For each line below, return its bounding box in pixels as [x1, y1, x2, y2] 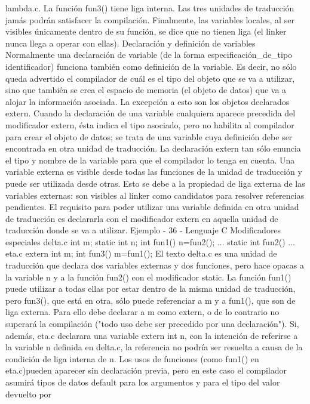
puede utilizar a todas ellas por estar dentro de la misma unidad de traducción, [5, 282, 296, 295]
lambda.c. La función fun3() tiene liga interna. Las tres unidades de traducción [5, 2, 294, 14]
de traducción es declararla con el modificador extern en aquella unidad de [5, 212, 278, 224]
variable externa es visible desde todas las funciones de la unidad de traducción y [5, 165, 302, 178]
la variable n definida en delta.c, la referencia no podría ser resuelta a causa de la [5, 341, 303, 353]
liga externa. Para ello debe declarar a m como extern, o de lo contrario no [5, 306, 280, 318]
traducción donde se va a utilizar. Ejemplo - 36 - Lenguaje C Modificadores [5, 224, 281, 236]
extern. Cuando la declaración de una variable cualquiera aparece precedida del [5, 107, 296, 119]
